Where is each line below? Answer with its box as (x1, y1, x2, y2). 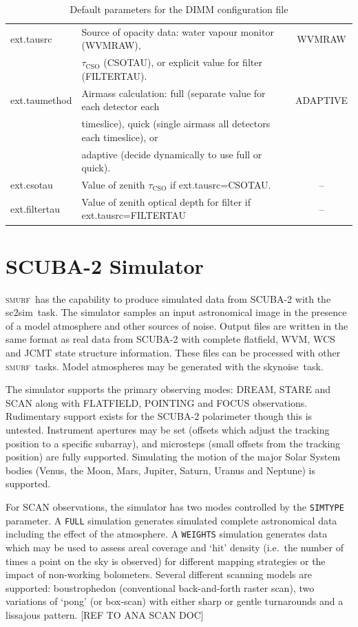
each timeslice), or (81, 129, 158, 144)
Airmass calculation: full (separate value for (81, 85, 266, 100)
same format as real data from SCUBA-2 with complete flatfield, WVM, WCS (6, 332, 335, 346)
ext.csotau (10, 178, 53, 192)
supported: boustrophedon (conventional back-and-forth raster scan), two (6, 580, 315, 595)
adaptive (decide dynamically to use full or (81, 147, 262, 161)
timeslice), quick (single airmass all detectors (81, 116, 271, 131)
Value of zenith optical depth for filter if (81, 194, 251, 209)
